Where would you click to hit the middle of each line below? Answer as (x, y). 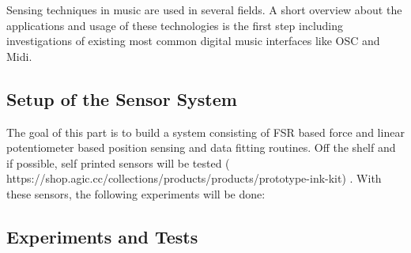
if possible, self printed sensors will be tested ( (118, 162)
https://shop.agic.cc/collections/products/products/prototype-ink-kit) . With (194, 178)
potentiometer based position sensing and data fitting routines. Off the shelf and (201, 147)
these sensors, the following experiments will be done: (136, 193)
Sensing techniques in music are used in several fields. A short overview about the (204, 9)
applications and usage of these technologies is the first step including (175, 25)
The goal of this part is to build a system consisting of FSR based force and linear (205, 132)
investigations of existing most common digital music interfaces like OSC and (193, 41)
